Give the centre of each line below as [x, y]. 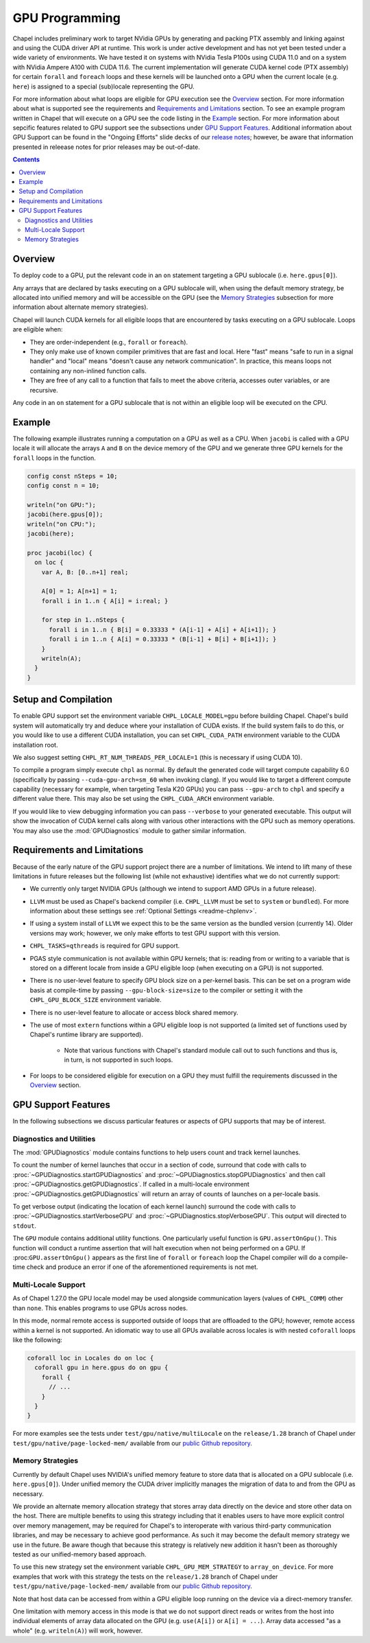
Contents [26, 160]
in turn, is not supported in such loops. [119, 1060]
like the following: [38, 1340]
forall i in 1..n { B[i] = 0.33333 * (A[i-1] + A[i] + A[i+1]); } [163, 629]
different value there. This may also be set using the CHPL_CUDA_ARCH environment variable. [144, 799]
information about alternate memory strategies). [81, 307]
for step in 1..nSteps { [83, 620]
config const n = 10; [63, 486]
